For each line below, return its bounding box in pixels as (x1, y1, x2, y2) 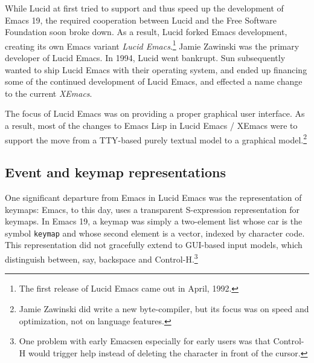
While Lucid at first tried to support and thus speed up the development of (5, 2, 284, 14)
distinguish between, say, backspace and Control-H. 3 (5, 251, 198, 265)
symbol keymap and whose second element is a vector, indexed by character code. (5, 226, 305, 239)
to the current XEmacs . (5, 87, 92, 99)
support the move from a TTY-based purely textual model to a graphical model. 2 (5, 131, 307, 146)
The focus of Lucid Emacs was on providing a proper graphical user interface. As (5, 107, 305, 120)
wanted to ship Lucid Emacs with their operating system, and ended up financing (5, 63, 307, 76)
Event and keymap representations (5, 163, 226, 181)
